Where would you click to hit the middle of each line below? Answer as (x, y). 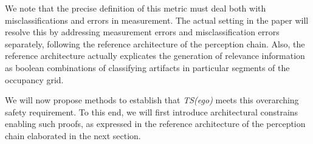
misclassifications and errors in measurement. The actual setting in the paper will (157, 20)
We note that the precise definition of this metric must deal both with (136, 8)
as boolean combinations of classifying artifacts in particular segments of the (147, 67)
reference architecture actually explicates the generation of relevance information (155, 56)
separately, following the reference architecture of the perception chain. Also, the (155, 43)
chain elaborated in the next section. (73, 135)
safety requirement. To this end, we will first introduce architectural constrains (152, 111)
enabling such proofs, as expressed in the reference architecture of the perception (155, 124)
